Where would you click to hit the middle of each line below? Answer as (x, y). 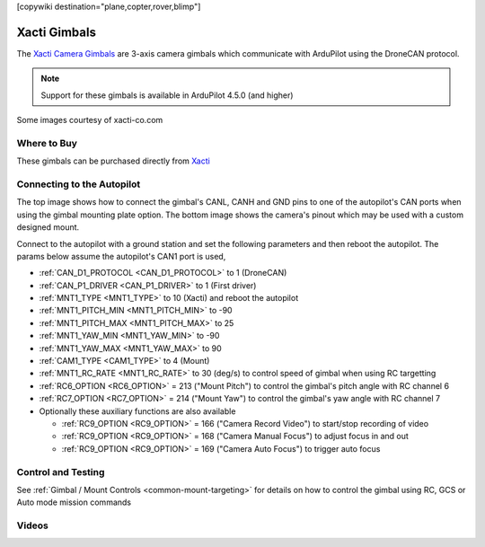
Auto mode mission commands (74, 502)
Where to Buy (47, 143)
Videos (32, 525)
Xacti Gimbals (56, 32)
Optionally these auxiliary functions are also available (137, 411)
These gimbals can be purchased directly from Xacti (113, 161)
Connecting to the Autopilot (79, 184)
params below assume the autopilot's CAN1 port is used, (121, 256)
